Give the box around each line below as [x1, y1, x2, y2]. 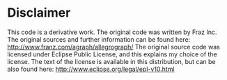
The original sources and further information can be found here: [7, 35, 191, 43]
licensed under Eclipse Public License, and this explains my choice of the [7, 50, 217, 58]
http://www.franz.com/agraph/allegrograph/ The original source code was [7, 42, 221, 51]
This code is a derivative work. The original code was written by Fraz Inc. [7, 28, 217, 36]
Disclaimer [7, 5, 71, 21]
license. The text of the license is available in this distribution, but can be [7, 57, 216, 65]
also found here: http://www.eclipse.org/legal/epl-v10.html [7, 65, 175, 73]
